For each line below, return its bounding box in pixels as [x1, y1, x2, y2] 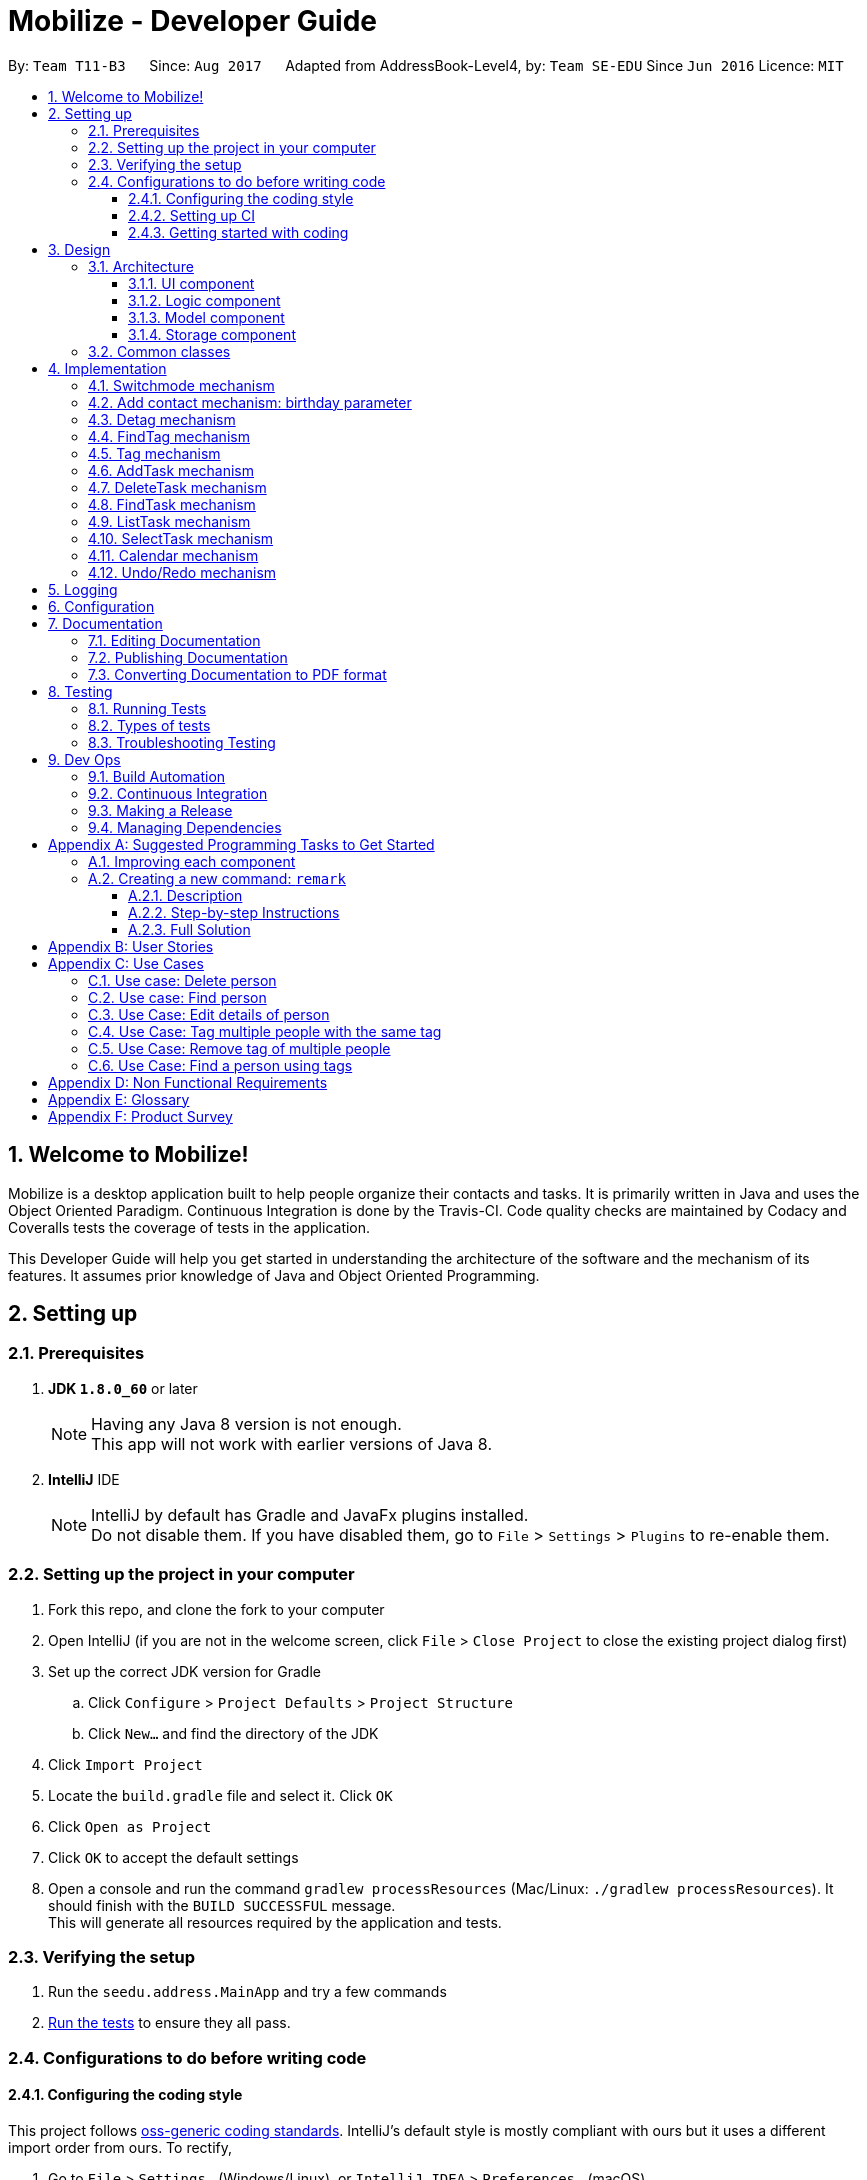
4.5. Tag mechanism [88, 444, 221, 462]
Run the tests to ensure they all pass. [48, 2014, 291, 2032]
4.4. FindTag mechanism [88, 427, 250, 445]
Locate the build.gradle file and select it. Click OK [48, 1786, 393, 1804]
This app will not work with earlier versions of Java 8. [91, 1433, 492, 1454]
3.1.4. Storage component [128, 325, 296, 343]
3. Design [48, 240, 111, 258]
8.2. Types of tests [88, 716, 211, 734]
